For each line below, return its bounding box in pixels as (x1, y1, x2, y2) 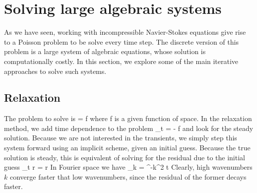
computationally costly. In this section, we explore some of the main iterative (4, 56, 239, 66)
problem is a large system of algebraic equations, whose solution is (4, 46, 206, 57)
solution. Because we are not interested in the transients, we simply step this (4, 132, 237, 143)
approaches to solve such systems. (4, 65, 107, 76)
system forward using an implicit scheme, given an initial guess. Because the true (4, 142, 251, 153)
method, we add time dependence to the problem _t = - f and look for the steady (4, 123, 254, 133)
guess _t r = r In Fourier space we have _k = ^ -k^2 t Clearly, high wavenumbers (4, 162, 253, 172)
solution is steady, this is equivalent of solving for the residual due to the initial (4, 152, 245, 162)
